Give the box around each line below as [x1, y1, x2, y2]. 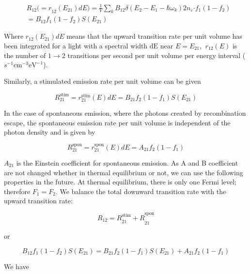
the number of [4, 50, 46, 60]
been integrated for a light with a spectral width [4, 40, 148, 50]
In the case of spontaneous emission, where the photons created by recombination [4, 108, 246, 118]
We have [4, 261, 29, 271]
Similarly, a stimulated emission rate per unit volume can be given [4, 76, 201, 86]
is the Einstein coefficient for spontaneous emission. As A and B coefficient [16, 158, 238, 168]
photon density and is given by [4, 127, 95, 137]
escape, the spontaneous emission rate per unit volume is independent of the [4, 117, 231, 127]
